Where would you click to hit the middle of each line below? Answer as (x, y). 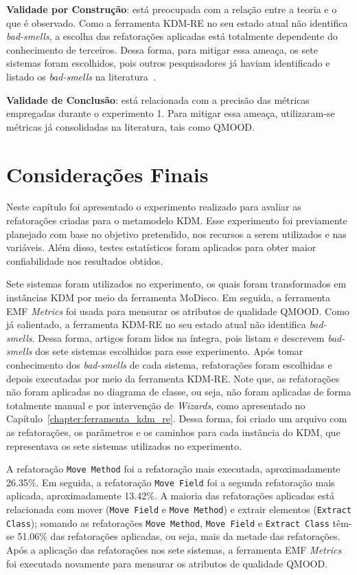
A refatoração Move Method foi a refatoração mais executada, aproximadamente (173, 469)
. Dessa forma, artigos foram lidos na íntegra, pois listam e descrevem (178, 337)
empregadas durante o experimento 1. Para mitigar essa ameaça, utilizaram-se (171, 113)
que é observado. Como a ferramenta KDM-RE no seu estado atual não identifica (177, 22)
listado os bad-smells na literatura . (81, 76)
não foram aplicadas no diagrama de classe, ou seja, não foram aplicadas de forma (179, 392)
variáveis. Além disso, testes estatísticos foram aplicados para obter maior (161, 247)
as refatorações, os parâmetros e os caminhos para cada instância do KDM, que (173, 432)
